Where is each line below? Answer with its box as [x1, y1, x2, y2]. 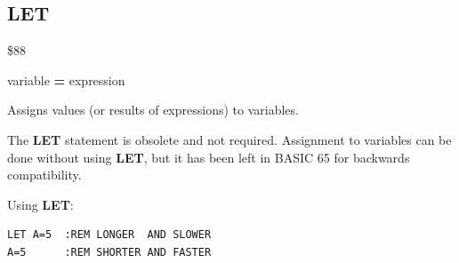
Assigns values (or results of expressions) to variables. [7, 100, 299, 119]
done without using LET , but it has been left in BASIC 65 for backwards [7, 147, 410, 166]
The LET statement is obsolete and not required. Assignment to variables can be [7, 130, 452, 148]
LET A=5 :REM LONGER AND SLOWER [7, 228, 212, 242]
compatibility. [7, 165, 82, 184]
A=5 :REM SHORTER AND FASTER [7, 245, 212, 259]
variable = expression [7, 70, 125, 89]
